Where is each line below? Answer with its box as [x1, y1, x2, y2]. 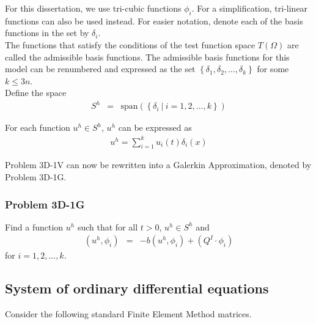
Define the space [5, 86, 67, 99]
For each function [5, 121, 70, 134]
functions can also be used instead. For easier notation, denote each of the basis [5, 14, 303, 27]
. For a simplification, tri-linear [191, 2, 308, 14]
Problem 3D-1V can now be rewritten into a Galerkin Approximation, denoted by [5, 158, 312, 171]
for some [257, 62, 289, 75]
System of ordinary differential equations [5, 279, 269, 298]
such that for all [77, 220, 138, 233]
